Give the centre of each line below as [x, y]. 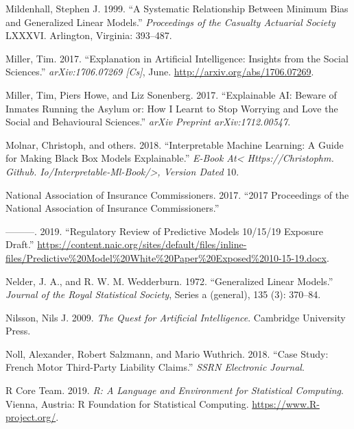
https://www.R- [286, 403]
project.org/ [31, 417]
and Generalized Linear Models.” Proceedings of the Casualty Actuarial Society [170, 22]
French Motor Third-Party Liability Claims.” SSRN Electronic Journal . [155, 367]
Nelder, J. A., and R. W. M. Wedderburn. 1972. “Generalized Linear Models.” [169, 281]
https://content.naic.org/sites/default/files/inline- [142, 244]
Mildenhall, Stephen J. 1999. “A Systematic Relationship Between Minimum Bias [177, 8]
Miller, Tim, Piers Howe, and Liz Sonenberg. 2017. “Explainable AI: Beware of [171, 94]
